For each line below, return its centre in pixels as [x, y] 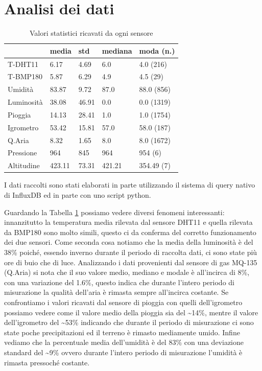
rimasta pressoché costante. [47, 362]
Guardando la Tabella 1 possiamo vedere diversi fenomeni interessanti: [114, 212]
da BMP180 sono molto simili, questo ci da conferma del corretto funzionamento [130, 232]
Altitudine [24, 165]
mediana [117, 50]
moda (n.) [157, 50]
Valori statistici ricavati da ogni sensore [91, 33]
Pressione [22, 153]
